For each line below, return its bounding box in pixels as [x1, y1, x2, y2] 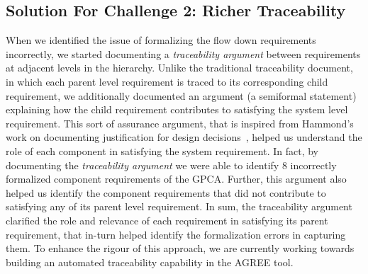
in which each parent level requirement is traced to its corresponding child [6, 74, 328, 89]
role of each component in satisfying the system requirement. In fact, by [6, 143, 319, 158]
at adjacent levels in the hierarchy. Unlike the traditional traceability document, [6, 60, 353, 75]
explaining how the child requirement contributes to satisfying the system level [6, 102, 348, 117]
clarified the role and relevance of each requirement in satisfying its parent [6, 212, 328, 227]
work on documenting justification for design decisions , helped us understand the [6, 130, 362, 144]
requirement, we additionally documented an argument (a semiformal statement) [6, 88, 357, 103]
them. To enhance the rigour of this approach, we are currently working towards [6, 241, 355, 256]
